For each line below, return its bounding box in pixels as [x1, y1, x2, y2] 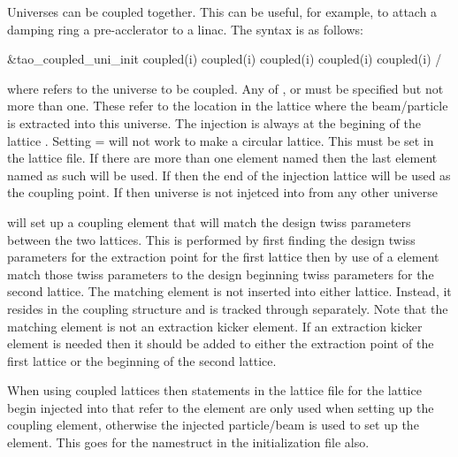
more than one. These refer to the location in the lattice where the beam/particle [7, 96, 448, 115]
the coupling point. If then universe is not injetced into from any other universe [7, 183, 438, 202]
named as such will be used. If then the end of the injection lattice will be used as [7, 165, 451, 184]
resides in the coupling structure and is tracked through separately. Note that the [7, 299, 448, 317]
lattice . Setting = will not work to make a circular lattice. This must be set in [7, 131, 434, 149]
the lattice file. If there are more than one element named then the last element [7, 149, 438, 167]
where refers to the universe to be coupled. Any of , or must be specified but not [7, 79, 444, 97]
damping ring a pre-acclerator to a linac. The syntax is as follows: [7, 19, 363, 38]
